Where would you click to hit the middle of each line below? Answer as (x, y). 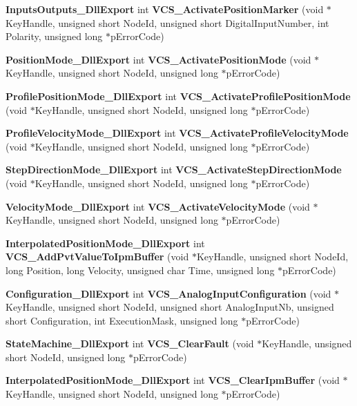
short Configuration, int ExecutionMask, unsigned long (122, 320)
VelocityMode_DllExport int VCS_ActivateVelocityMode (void (158, 206)
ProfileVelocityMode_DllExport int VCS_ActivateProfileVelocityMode (177, 133)
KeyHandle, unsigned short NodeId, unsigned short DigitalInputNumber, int (167, 22)
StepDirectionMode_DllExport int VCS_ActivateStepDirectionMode (174, 170)
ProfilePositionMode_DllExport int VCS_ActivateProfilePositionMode (178, 96)
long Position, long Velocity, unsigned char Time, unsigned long (140, 270)
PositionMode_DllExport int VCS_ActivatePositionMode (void (158, 59)
